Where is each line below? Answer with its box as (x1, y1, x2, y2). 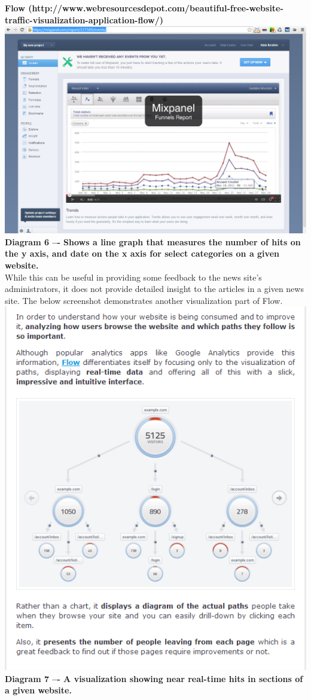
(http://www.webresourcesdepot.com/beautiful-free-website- (28, 2, 283, 14)
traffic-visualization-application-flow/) (5, 13, 163, 26)
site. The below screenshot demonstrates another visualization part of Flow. (5, 294, 283, 306)
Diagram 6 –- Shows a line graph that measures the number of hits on (5, 235, 301, 248)
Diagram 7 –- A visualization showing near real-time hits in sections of (5, 672, 303, 684)
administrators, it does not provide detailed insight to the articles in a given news (5, 282, 304, 295)
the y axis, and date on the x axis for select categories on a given (5, 247, 279, 260)
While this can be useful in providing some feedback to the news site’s (5, 270, 262, 283)
